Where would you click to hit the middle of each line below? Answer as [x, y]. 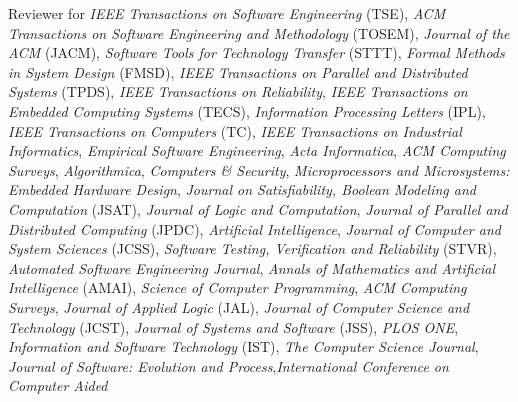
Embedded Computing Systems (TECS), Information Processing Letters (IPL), [247, 110]
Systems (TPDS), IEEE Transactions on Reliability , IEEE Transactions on [238, 91]
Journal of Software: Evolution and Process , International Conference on [228, 365]
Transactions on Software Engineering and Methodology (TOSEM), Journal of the [259, 32]
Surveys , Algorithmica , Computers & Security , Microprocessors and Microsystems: [259, 169]
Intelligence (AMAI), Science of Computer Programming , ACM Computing [237, 287]
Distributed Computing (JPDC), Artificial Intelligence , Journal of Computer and [254, 228]
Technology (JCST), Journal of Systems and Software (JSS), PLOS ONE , [233, 326]
